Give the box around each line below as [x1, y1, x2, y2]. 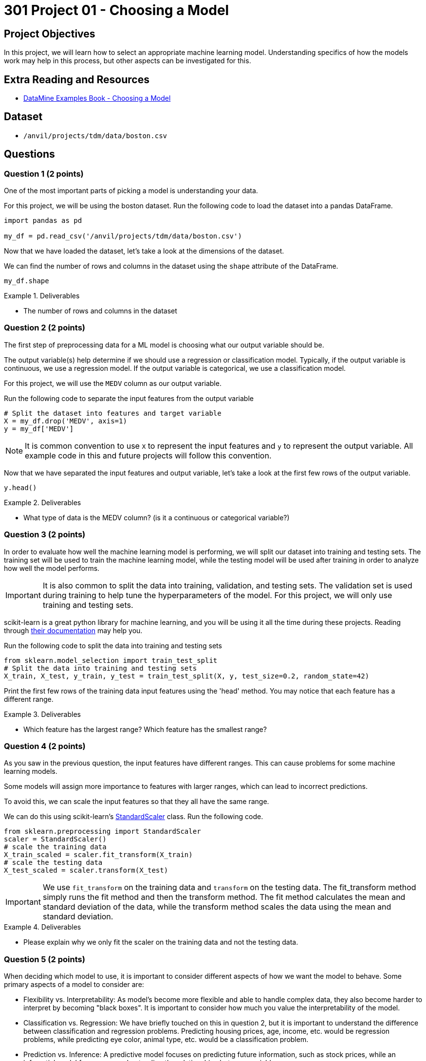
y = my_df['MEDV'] [4, 424, 74, 433]
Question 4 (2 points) [4, 741, 86, 751]
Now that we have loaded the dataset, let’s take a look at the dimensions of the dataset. [4, 247, 284, 256]
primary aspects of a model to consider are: [4, 980, 144, 989]
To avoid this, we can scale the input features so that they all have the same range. [4, 797, 269, 806]
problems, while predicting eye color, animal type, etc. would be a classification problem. [23, 1035, 309, 1044]
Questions [4, 148, 55, 161]
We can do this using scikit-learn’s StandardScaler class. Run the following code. [4, 812, 263, 821]
